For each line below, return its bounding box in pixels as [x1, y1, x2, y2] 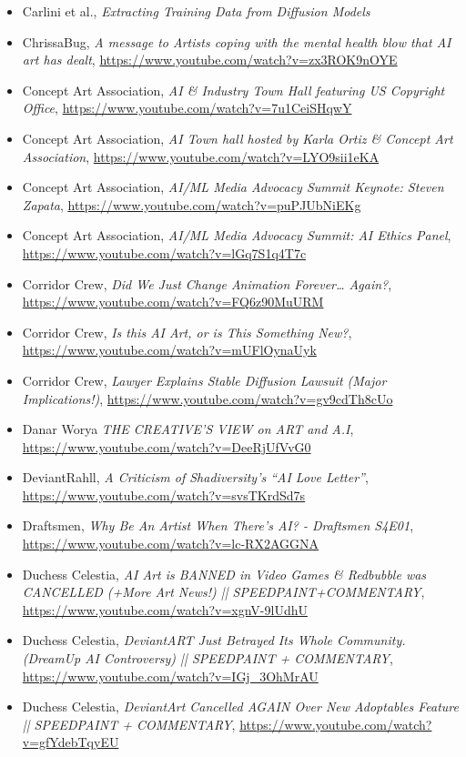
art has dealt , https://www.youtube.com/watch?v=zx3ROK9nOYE [22, 50, 398, 69]
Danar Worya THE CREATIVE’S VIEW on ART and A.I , [22, 419, 354, 439]
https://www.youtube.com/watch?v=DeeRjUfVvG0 [22, 437, 311, 456]
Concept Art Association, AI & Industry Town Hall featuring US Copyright [22, 80, 445, 99]
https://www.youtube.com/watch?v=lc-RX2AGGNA [22, 534, 319, 553]
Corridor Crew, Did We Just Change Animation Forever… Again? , [22, 274, 392, 293]
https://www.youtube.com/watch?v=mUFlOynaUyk [22, 340, 317, 359]
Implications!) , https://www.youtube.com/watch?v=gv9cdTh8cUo [22, 389, 393, 408]
